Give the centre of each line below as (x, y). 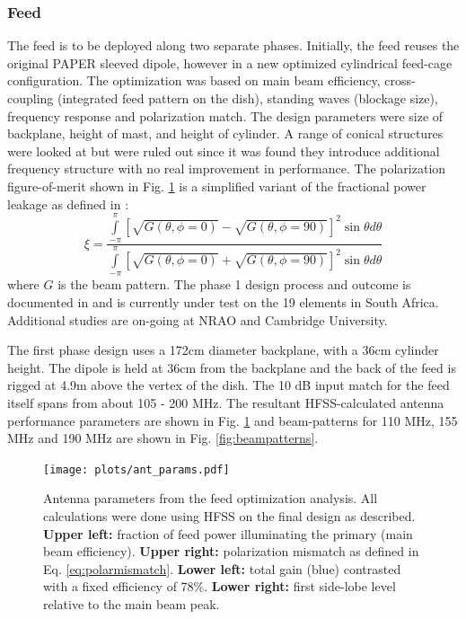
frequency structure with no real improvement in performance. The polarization (227, 168)
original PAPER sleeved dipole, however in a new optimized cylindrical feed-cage (230, 62)
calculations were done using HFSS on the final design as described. (229, 516)
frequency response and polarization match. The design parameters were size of (225, 115)
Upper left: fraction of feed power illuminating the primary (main (228, 533)
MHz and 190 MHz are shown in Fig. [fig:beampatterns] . (163, 438)
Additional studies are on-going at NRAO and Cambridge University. (198, 319)
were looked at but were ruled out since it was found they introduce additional (224, 150)
